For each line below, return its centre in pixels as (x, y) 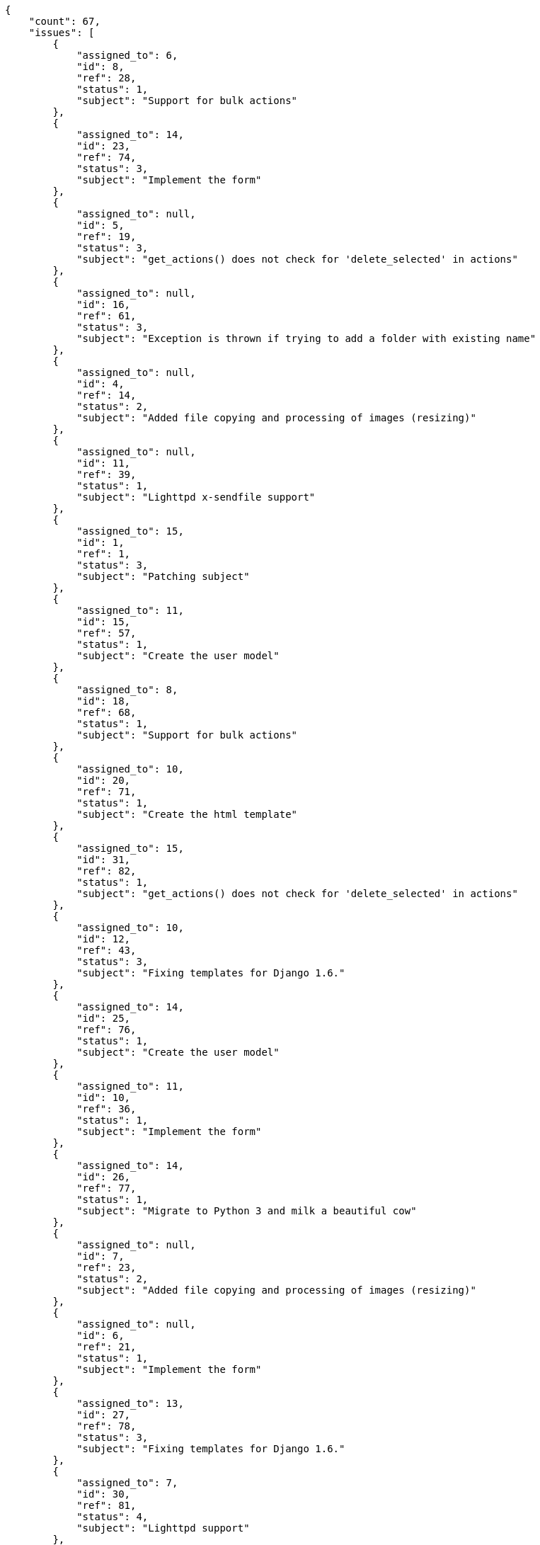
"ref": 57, (107, 633)
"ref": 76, (107, 1030)
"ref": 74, (107, 157)
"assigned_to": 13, (130, 1403)
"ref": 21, (107, 1347)
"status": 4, (113, 1517)
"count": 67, (64, 21)
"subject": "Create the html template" (187, 814)
